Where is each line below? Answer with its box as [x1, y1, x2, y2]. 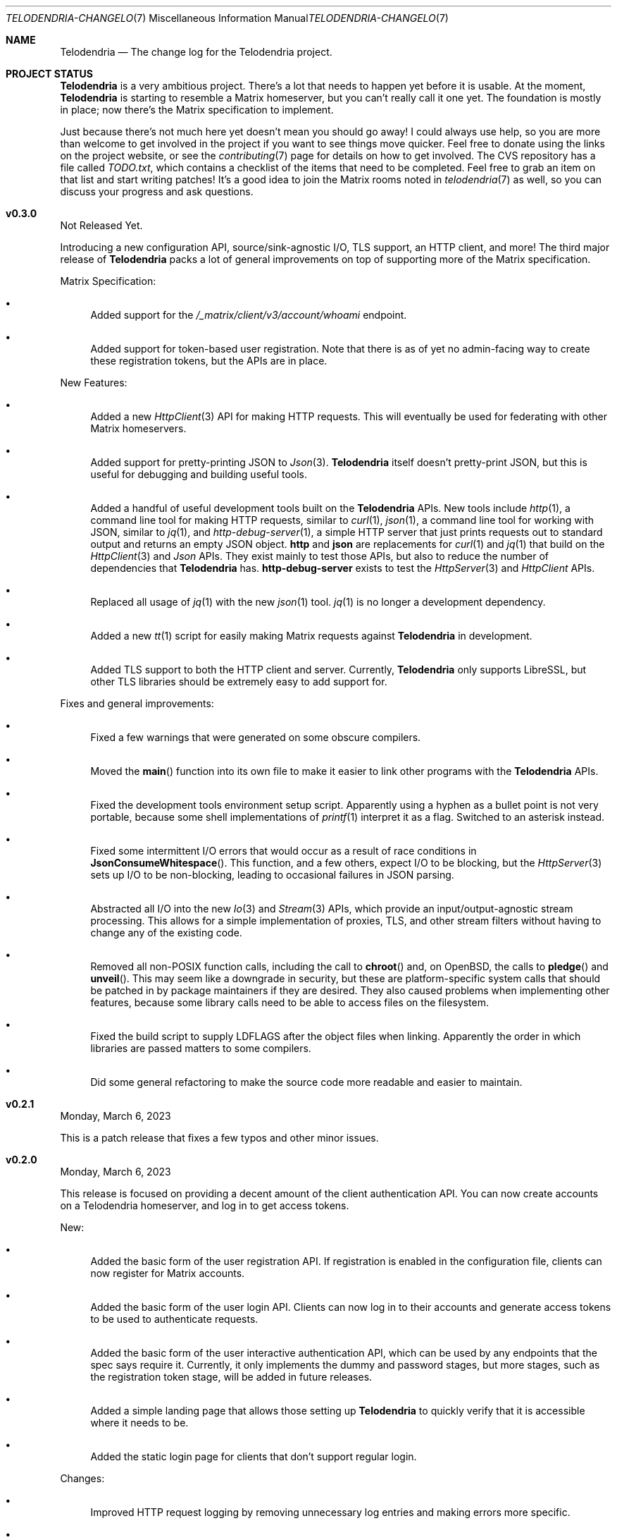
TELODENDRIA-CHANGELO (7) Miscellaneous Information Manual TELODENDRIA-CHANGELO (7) [6, 12, 449, 24]
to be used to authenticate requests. [90, 1313, 258, 1325]
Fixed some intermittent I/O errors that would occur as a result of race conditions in [90, 845, 477, 857]
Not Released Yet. [60, 219, 143, 231]
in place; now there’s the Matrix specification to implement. [60, 104, 334, 116]
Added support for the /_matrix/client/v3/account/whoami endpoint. [90, 309, 407, 321]
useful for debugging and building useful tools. [90, 468, 308, 480]
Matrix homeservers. [90, 422, 187, 434]
